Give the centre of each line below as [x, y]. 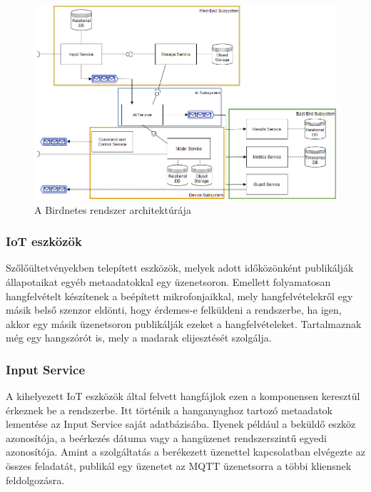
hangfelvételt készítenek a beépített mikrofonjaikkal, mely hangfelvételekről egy [179, 296]
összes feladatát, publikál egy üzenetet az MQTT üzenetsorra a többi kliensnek [179, 466]
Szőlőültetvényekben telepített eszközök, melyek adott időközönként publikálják [180, 268]
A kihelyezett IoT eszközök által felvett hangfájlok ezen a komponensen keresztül [183, 396]
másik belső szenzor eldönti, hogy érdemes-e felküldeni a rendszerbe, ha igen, [174, 310]
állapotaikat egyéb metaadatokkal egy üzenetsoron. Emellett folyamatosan [168, 281]
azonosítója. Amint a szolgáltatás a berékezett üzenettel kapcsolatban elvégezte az [185, 452]
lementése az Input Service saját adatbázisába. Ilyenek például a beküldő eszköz [181, 424]
